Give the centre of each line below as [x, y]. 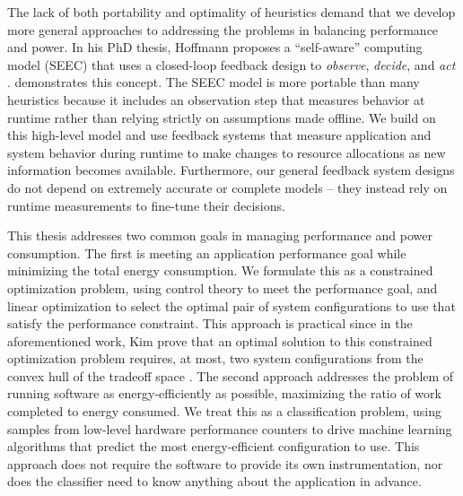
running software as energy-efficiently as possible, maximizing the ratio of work [224, 393]
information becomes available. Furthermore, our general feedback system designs [231, 170]
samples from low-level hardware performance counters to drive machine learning [230, 428]
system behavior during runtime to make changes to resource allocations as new [227, 152]
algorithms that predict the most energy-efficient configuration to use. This [214, 446]
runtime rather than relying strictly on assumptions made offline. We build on [222, 117]
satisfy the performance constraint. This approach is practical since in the [210, 323]
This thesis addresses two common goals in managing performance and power [220, 235]
